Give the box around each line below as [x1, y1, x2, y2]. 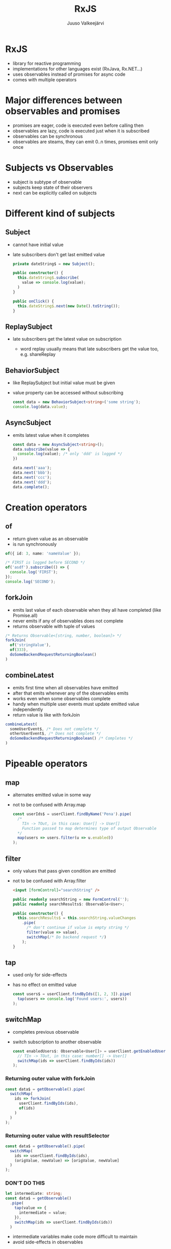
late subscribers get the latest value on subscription [12, 336, 122, 342]
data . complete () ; [12, 484, 50, 489]
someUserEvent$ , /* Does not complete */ [10, 726, 99, 731]
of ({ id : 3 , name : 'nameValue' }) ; [5, 551, 81, 556]
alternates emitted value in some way [12, 792, 92, 798]
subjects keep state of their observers [12, 184, 93, 190]
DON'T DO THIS [5, 1179, 45, 1187]
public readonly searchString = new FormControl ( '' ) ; [12, 897, 130, 902]
